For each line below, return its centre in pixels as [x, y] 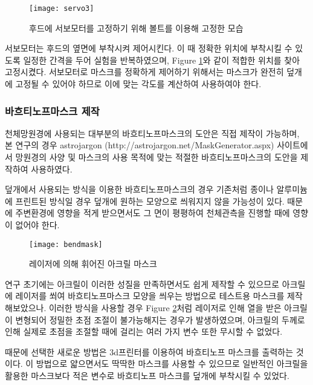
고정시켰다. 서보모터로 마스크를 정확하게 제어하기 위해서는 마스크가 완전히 [144, 72]
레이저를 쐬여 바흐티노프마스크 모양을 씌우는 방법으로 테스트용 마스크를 [150, 296]
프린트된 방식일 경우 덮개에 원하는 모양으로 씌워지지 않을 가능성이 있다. [150, 201]
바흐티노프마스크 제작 [52, 110]
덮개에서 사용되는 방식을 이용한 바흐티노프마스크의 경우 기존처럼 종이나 [139, 189]
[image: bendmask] [66, 244]
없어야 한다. [37, 225]
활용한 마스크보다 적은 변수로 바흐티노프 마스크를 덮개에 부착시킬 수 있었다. [147, 375]
